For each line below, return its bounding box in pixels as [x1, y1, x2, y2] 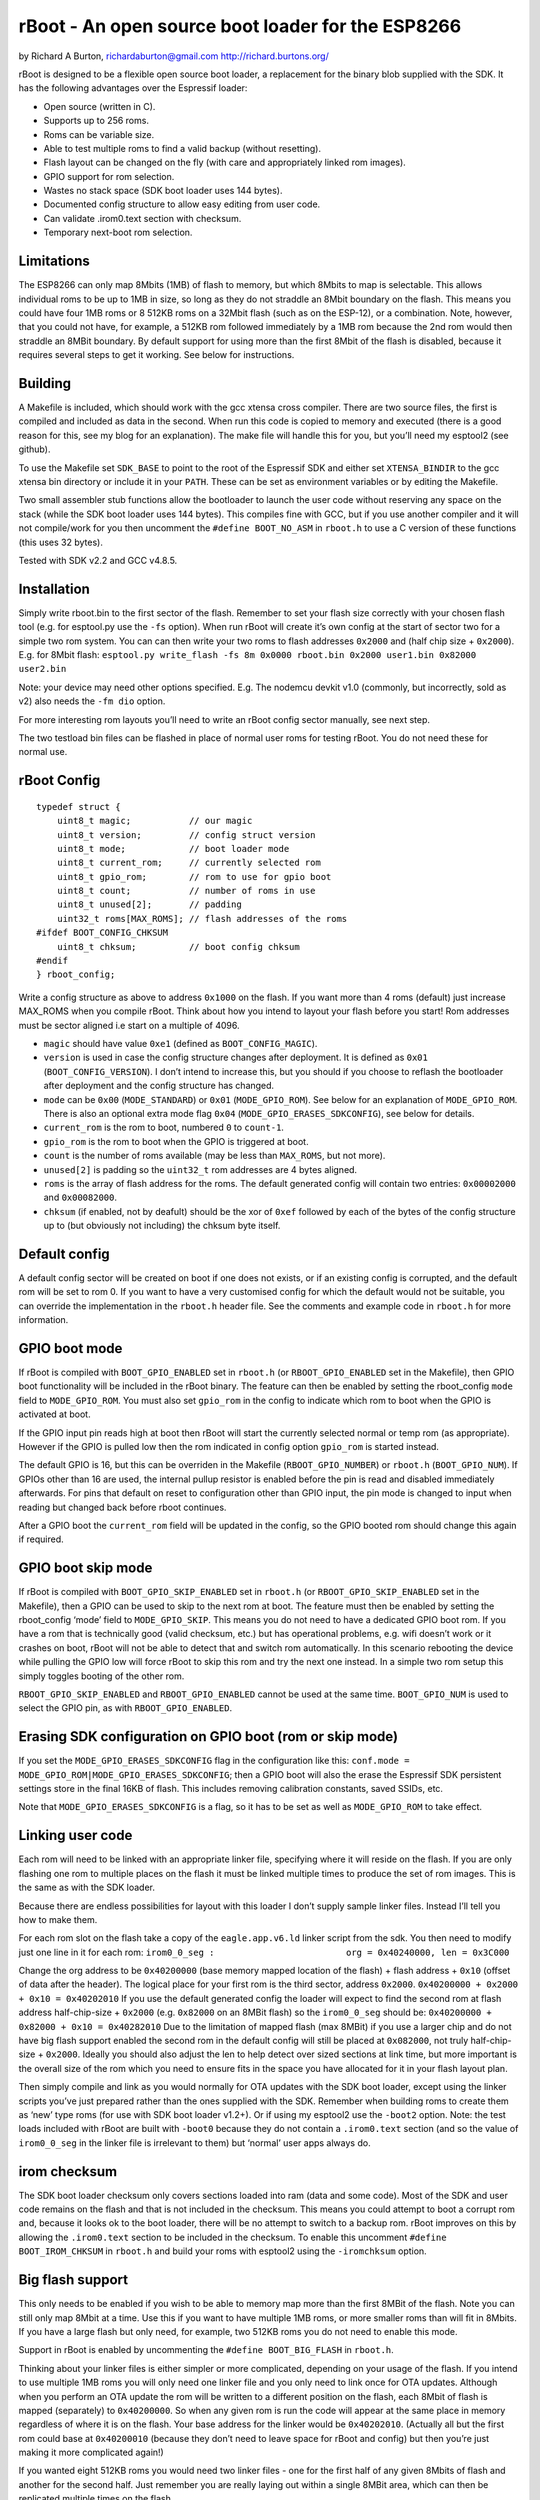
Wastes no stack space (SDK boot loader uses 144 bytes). [43, 185, 283, 197]
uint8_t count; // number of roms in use [56, 885, 316, 897]
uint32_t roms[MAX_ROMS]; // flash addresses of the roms [56, 913, 348, 924]
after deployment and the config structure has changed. [43, 1080, 275, 1092]
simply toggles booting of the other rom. [18, 1670, 185, 1682]
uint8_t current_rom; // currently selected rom [56, 857, 322, 869]
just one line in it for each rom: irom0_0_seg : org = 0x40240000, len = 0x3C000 [18, 1946, 510, 1958]
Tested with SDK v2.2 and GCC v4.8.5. [18, 554, 178, 566]
